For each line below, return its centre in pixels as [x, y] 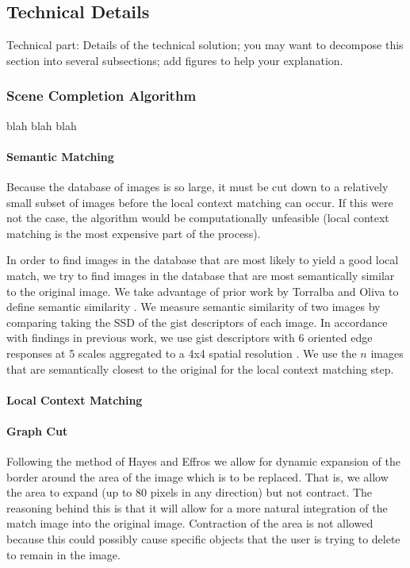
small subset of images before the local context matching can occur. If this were [200, 202]
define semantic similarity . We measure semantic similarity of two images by [194, 307]
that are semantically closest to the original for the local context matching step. [200, 368]
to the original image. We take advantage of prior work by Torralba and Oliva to [203, 291]
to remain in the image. [63, 554]
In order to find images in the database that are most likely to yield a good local [203, 260]
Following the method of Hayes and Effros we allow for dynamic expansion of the [203, 461]
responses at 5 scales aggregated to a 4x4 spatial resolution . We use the [182, 353]
